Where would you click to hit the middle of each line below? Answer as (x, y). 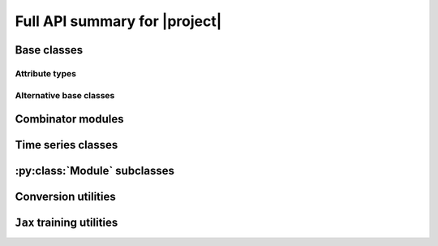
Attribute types (46, 73)
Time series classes (67, 145)
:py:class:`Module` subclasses (94, 171)
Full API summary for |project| (118, 21)
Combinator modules (69, 119)
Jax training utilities (67, 223)
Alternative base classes (65, 95)
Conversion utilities (66, 197)
